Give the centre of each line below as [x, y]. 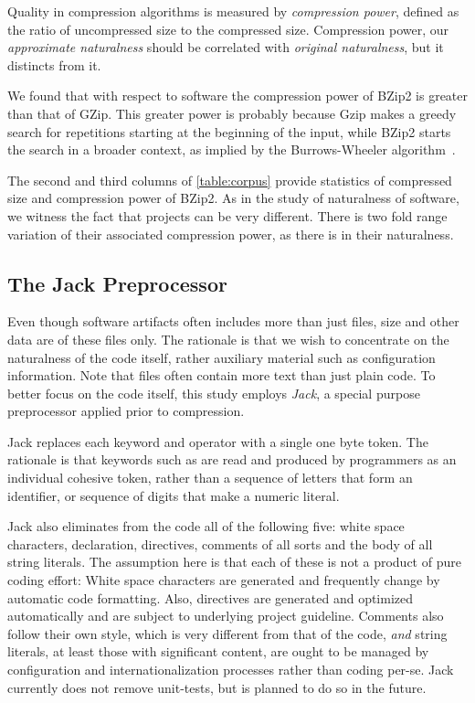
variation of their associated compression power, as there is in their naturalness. [231, 234]
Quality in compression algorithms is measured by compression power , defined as [233, 11]
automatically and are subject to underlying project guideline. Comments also [226, 616]
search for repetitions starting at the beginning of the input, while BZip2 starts [229, 131]
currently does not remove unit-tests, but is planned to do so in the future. [217, 687]
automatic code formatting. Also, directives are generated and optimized [211, 597]
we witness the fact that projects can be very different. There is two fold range [227, 215]
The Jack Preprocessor [117, 283]
